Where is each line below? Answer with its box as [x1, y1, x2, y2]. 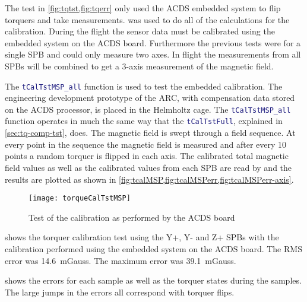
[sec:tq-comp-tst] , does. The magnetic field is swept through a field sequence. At [5, 126, 296, 139]
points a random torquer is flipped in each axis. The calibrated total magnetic [5, 150, 289, 162]
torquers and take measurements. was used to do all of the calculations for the [5, 13, 290, 26]
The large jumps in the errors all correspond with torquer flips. [5, 285, 235, 298]
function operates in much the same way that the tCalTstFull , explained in [5, 115, 283, 127]
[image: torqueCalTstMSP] [29, 194, 131, 203]
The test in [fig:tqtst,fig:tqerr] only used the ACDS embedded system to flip [5, 2, 281, 14]
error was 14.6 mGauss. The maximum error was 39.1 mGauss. [5, 254, 236, 266]
